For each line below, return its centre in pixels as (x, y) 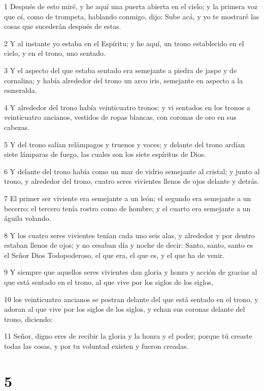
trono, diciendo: (28, 319)
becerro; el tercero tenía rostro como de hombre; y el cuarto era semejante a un (127, 208)
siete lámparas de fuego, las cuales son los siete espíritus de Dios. (105, 154)
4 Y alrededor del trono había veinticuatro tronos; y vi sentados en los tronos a (127, 107)
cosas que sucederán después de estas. (63, 26)
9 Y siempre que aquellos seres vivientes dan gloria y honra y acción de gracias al (131, 272)
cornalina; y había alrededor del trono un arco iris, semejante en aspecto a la (124, 80)
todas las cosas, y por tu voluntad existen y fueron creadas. (96, 346)
